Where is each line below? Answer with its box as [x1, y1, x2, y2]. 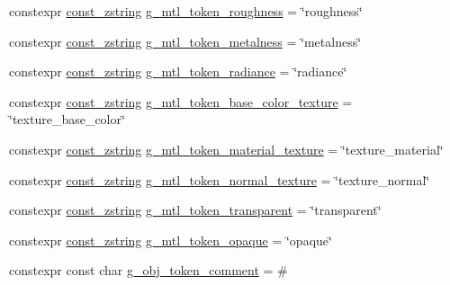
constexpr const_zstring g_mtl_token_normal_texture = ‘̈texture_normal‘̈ [9, 170, 430, 189]
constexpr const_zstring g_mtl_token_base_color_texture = [9, 92, 353, 111]
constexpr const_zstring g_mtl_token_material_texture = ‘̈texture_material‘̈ [9, 139, 444, 158]
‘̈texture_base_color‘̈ [9, 110, 125, 129]
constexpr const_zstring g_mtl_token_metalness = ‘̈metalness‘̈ [9, 31, 362, 50]
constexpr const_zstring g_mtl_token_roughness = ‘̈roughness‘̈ [9, 2, 363, 20]
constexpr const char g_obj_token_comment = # [9, 261, 288, 280]
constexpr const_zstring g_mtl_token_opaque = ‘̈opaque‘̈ [9, 230, 332, 249]
